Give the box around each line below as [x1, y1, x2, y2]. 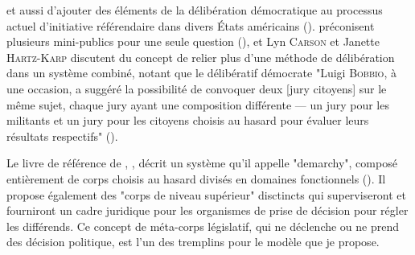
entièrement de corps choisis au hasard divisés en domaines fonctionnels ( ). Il [6, 170, 386, 187]
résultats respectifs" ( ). [6, 127, 118, 144]
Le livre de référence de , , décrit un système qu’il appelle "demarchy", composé [6, 154, 397, 171]
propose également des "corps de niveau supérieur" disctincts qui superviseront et [6, 186, 407, 203]
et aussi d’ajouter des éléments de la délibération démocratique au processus [6, 2, 383, 18]
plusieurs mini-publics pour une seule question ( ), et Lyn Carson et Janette [6, 33, 380, 50]
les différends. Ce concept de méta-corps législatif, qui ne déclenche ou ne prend [6, 217, 400, 234]
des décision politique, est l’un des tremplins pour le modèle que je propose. [6, 233, 380, 250]
